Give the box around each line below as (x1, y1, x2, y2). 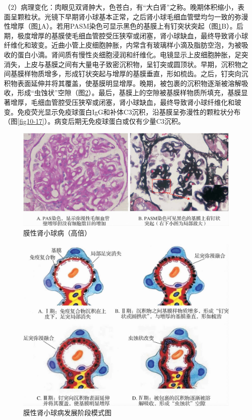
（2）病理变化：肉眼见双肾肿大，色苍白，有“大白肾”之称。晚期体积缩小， (4, 2, 238, 12)
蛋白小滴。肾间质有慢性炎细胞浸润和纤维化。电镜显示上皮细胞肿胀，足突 (17, 49, 248, 59)
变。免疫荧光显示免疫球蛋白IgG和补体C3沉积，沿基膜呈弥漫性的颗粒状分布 (4, 106, 241, 117)
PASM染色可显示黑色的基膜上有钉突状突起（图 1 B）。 (70, 21, 236, 31)
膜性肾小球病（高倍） (23, 227, 91, 237)
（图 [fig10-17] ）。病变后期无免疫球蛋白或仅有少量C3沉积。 (4, 116, 185, 126)
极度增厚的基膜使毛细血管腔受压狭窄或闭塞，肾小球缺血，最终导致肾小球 (17, 30, 248, 40)
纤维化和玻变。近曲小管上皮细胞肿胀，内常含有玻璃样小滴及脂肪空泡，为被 (4, 40, 241, 50)
